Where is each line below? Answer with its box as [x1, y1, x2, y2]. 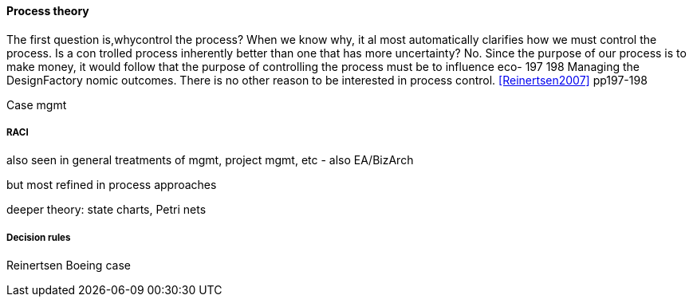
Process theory [6, 4, 89, 18]
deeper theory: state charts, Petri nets [6, 203, 207, 217]
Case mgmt [6, 97, 67, 112]
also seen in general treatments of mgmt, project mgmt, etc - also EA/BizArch [6, 153, 414, 167]
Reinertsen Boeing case [6, 258, 131, 273]
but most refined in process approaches [6, 178, 217, 192]
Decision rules [6, 231, 71, 243]
